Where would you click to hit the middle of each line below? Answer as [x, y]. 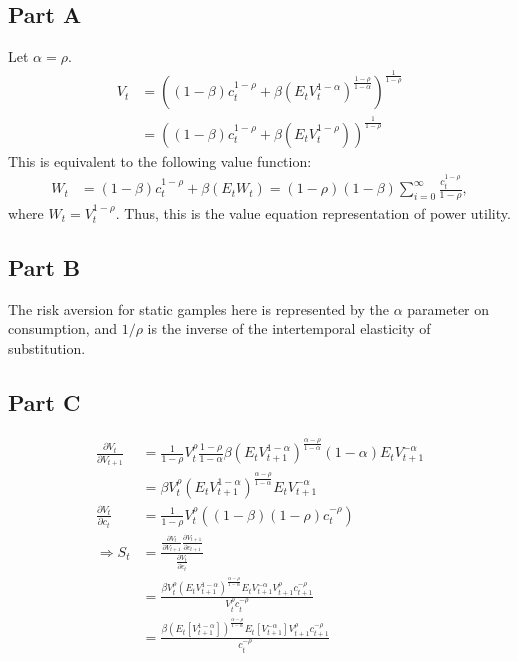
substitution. [47, 347]
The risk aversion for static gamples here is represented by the [198, 308]
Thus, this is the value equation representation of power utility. [317, 212]
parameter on [448, 308]
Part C [44, 401]
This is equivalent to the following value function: [160, 160]
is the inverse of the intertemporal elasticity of [289, 328]
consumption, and [62, 328]
